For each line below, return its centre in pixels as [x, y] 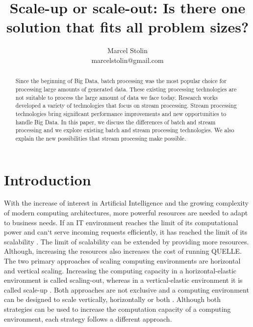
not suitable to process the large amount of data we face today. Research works [116, 97]
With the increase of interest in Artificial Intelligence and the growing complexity [126, 203]
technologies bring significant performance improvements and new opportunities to [121, 113]
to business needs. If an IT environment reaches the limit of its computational [121, 222]
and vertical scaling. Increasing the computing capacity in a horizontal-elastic [120, 270]
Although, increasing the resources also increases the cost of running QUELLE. [123, 251]
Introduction [48, 179]
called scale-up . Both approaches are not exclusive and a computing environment [126, 289]
